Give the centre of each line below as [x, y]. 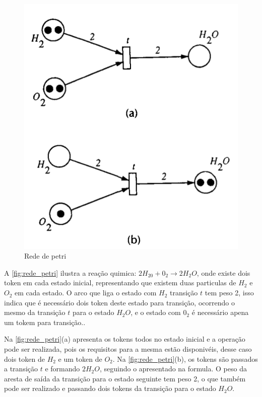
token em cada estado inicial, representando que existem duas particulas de [120, 283]
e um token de [80, 359]
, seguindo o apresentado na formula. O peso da [173, 369]
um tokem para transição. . [45, 322]
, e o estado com [156, 312]
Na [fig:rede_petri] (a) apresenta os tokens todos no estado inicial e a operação [125, 339]
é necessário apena [220, 312]
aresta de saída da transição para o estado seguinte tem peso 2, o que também [125, 378]
